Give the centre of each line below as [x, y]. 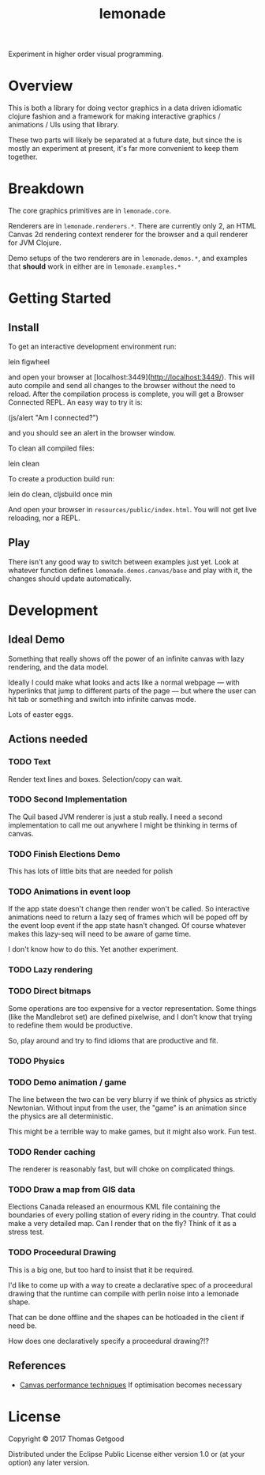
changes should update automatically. [70, 579]
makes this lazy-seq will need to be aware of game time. [100, 934]
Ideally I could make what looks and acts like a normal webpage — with [124, 682]
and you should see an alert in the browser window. [92, 433]
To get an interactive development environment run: [92, 347]
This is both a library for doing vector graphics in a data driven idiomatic [125, 108]
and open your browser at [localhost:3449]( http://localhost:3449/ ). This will [131, 377]
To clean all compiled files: [51, 448]
